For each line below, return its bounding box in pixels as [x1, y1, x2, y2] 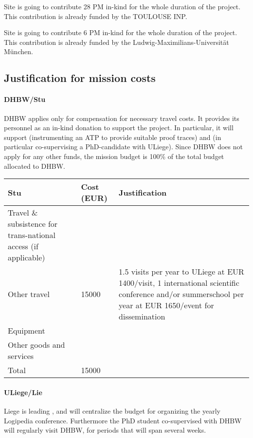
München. [4, 46, 33, 57]
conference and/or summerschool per [119, 288, 244, 300]
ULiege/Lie [4, 387, 42, 397]
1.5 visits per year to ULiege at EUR [119, 266, 244, 278]
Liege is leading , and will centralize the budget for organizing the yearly [4, 405, 220, 416]
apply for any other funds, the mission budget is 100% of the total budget [4, 151, 224, 161]
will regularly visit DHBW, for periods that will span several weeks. [4, 425, 206, 435]
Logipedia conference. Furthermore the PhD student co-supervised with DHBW [4, 415, 242, 425]
